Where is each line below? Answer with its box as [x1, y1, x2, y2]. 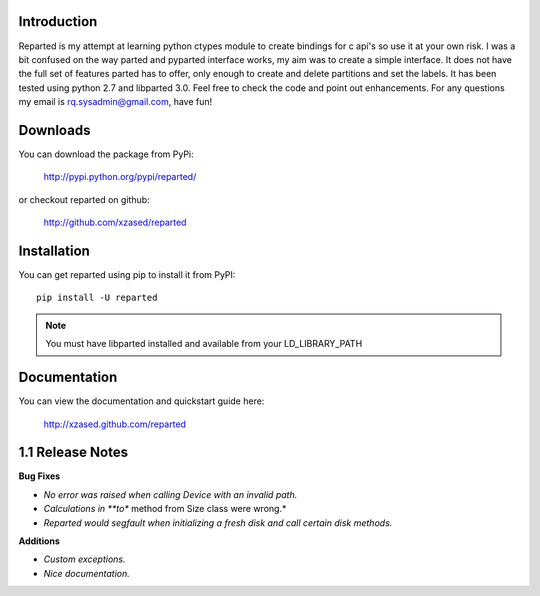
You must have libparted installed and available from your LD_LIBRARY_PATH [45, 338, 363, 350]
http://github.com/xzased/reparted [43, 216, 187, 229]
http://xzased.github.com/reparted [43, 418, 187, 430]
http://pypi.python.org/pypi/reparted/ [43, 171, 197, 183]
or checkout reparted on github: [18, 193, 150, 205]
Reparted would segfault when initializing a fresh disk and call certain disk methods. [43, 516, 393, 529]
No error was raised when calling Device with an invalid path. [43, 488, 298, 500]
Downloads [18, 121, 91, 139]
